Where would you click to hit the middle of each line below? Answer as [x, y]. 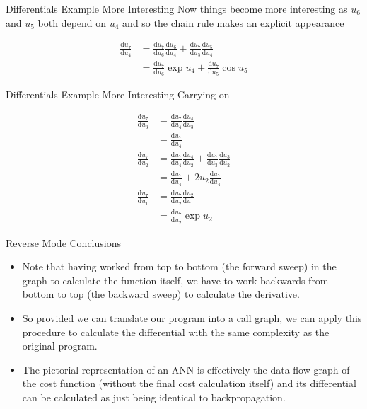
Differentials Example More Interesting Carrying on [118, 94]
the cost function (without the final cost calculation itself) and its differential [189, 383]
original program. [60, 346]
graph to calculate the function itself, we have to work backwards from [175, 280]
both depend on [72, 22]
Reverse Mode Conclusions [64, 242]
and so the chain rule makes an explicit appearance [233, 22]
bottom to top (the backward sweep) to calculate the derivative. [161, 294]
